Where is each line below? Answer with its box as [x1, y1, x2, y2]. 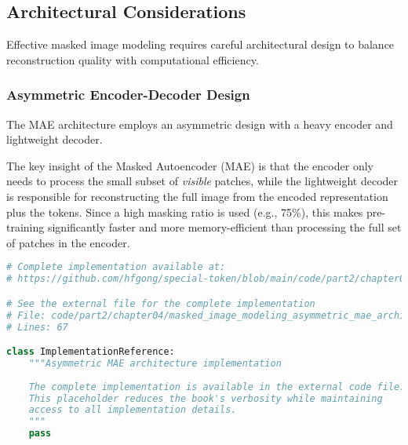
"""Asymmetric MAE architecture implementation [28, 357, 282, 369]
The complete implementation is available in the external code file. [28, 381, 406, 392]
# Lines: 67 [6, 321, 68, 333]
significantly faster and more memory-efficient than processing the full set [47, 219, 402, 235]
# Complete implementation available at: [6, 261, 226, 273]
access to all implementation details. [28, 404, 237, 416]
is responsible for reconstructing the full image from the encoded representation [6, 188, 388, 204]
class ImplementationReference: [6, 346, 175, 358]
